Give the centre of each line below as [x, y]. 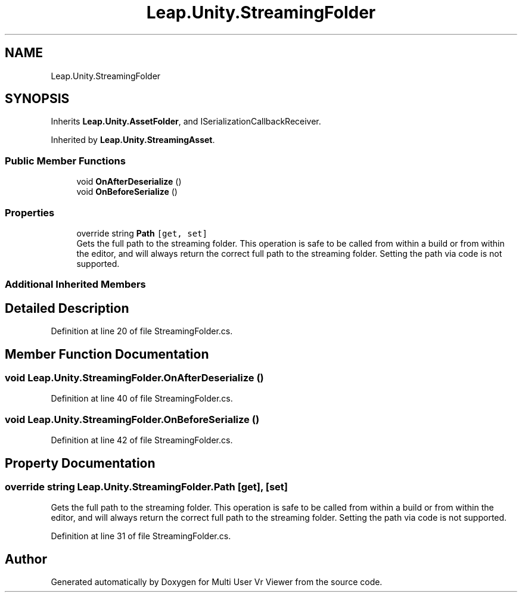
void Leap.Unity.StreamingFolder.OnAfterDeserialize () [134, 378]
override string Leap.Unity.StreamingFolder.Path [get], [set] [147, 486]
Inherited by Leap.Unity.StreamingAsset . [133, 140]
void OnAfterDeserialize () [129, 182]
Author [26, 559]
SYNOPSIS [37, 99]
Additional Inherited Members [75, 284]
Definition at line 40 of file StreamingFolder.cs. [142, 399]
